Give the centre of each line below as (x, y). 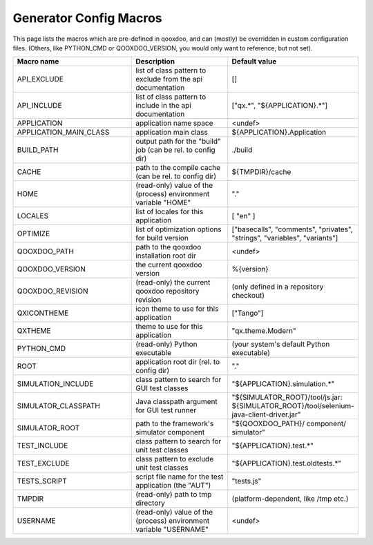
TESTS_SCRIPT (42, 481)
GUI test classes (162, 388)
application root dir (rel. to (178, 362)
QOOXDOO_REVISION (53, 291)
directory (151, 503)
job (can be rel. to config (175, 150)
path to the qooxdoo (169, 247)
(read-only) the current (173, 283)
